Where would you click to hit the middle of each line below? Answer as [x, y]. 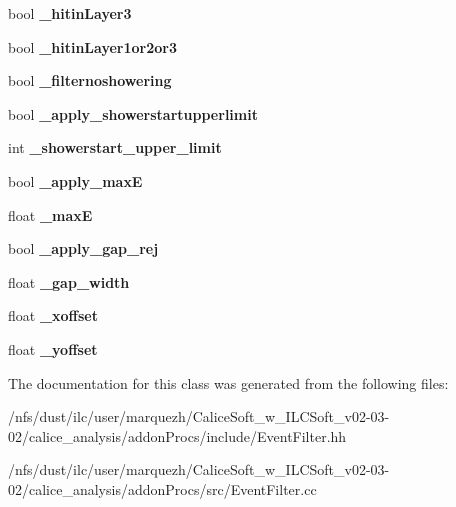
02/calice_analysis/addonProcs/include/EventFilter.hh [177, 435]
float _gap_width [69, 281]
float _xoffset [53, 315]
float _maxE [50, 214]
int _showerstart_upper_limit [115, 147]
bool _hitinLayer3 [70, 13]
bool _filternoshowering [90, 80]
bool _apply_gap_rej [83, 248]
